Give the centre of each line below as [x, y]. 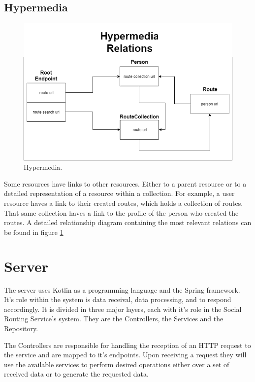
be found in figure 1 [34, 232]
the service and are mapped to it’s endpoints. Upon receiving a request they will [125, 355]
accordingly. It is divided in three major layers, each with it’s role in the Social [123, 309]
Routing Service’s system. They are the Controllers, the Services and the [114, 319]
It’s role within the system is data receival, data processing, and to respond [118, 299]
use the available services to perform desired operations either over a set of [117, 364]
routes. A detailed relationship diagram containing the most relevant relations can [128, 222]
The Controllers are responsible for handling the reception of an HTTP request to [127, 345]
